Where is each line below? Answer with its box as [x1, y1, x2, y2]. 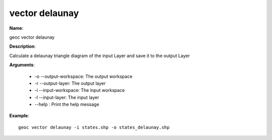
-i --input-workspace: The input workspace [34, 87, 125, 93]
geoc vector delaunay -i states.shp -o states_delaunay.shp [18, 124, 170, 130]
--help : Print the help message [34, 101, 99, 107]
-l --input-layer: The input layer [34, 94, 99, 100]
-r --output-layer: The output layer [34, 80, 106, 86]
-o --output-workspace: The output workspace [34, 73, 133, 79]
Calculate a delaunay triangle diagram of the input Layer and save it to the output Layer [9, 53, 190, 59]
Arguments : [9, 62, 35, 68]
